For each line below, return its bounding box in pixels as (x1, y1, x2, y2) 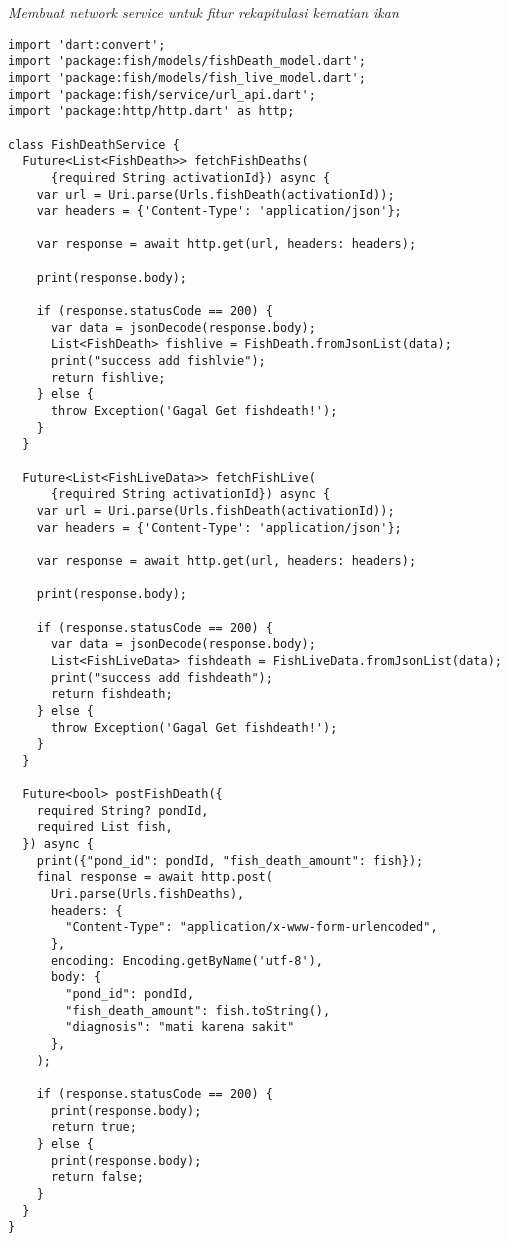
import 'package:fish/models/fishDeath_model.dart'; (8, 54, 366, 69)
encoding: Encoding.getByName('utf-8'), (50, 953, 323, 968)
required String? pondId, (36, 803, 209, 818)
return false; (50, 1170, 145, 1185)
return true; (50, 1120, 137, 1135)
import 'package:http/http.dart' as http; (8, 104, 295, 119)
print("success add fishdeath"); (50, 670, 273, 685)
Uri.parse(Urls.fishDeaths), (50, 887, 245, 902)
